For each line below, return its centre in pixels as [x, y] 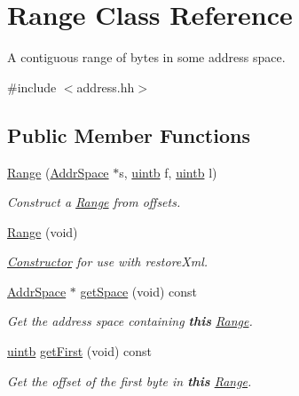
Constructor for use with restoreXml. [108, 261]
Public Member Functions [129, 135]
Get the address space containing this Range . [130, 321]
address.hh [106, 87]
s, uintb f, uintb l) [168, 172]
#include [32, 87]
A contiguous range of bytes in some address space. [146, 57]
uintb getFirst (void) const [79, 351]
